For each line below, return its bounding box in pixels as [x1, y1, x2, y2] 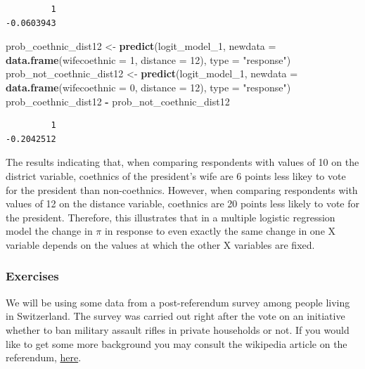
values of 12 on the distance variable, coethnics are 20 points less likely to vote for [6, 196, 359, 211]
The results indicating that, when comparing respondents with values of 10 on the [6, 155, 359, 169]
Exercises [6, 267, 59, 285]
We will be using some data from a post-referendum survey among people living [6, 294, 350, 309]
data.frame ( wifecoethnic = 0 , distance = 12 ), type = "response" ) [6, 79, 291, 94]
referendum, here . [6, 350, 82, 365]
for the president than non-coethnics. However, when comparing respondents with [6, 182, 358, 197]
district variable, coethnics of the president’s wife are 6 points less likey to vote [6, 168, 346, 183]
